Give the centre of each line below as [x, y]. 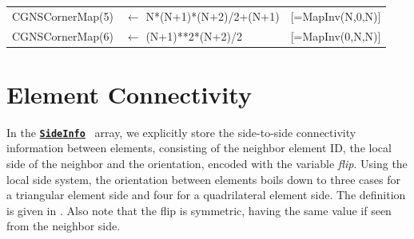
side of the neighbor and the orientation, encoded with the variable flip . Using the [207, 164]
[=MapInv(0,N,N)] [336, 35]
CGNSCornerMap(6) [63, 35]
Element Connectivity [129, 94]
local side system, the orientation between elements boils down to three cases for [203, 179]
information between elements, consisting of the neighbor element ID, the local [199, 148]
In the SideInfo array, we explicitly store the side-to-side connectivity [181, 132]
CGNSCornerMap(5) [63, 16]
